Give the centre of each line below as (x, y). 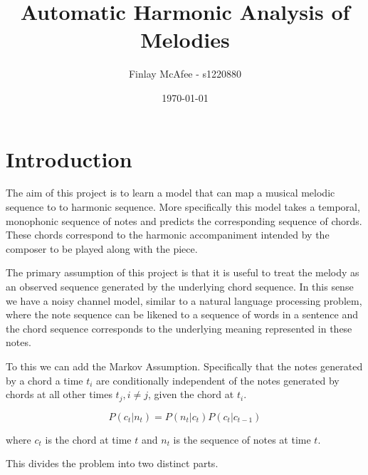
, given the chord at (191, 394)
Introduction (69, 158)
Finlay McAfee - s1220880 (185, 74)
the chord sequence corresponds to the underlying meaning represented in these (179, 328)
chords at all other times (59, 394)
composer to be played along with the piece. (102, 248)
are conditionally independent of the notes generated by (218, 380)
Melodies (185, 40)
